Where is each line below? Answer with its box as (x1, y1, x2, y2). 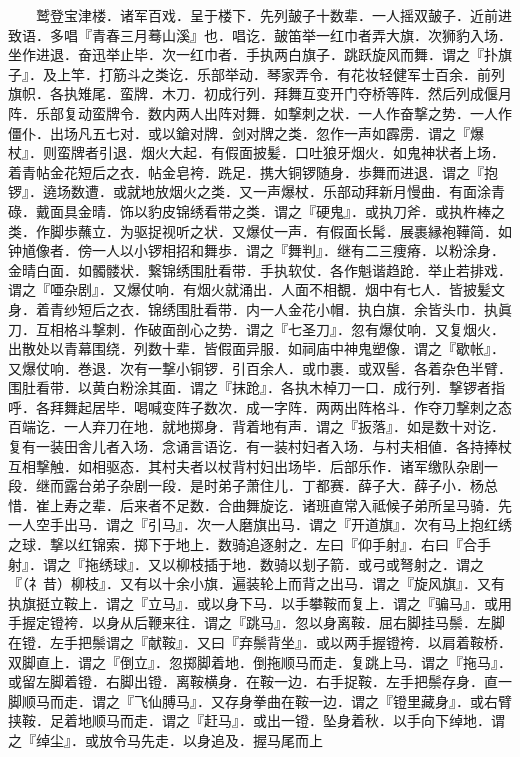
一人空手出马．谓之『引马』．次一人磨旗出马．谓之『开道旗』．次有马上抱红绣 (8, 514, 512, 535)
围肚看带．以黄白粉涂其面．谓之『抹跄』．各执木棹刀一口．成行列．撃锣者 (8, 377, 491, 398)
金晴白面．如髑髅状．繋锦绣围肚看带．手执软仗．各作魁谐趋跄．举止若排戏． (8, 259, 512, 280)
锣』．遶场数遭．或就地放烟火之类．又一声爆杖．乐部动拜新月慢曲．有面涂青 (8, 181, 505, 202)
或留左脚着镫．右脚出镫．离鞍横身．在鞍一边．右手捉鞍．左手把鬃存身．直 (8, 671, 498, 692)
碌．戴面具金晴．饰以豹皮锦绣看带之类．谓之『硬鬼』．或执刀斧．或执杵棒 (8, 200, 491, 221)
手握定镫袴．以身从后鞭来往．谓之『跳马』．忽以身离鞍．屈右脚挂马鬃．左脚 (8, 612, 505, 633)
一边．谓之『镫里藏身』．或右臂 (308, 690, 512, 711)
